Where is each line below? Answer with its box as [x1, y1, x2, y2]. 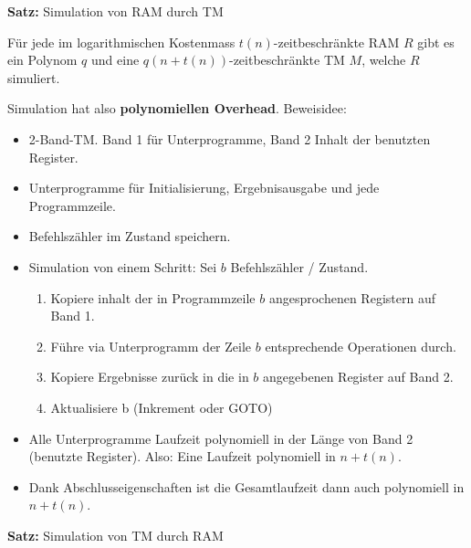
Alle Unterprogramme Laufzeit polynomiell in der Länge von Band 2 [28, 428, 413, 448]
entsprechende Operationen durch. [265, 336, 456, 355]
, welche [361, 50, 406, 69]
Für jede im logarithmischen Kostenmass [7, 32, 235, 51]
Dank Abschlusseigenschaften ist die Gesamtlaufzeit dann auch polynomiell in [28, 477, 465, 496]
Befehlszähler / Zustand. [230, 257, 369, 276]
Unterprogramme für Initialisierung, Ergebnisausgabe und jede [28, 178, 380, 197]
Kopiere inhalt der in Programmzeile [50, 288, 256, 307]
